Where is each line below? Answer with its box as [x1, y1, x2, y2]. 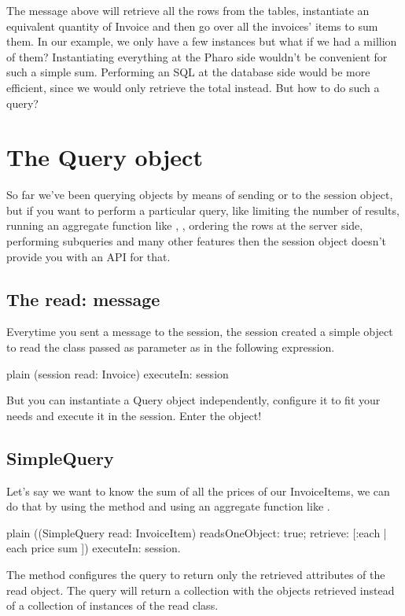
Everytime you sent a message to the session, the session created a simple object [6, 323, 393, 340]
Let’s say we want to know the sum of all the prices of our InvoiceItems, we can [6, 482, 390, 499]
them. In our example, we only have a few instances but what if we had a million [6, 33, 397, 50]
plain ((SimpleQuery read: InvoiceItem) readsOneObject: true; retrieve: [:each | [6, 524, 387, 540]
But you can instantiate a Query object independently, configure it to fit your [6, 392, 381, 408]
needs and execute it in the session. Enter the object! [6, 407, 262, 423]
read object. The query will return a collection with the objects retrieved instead [6, 581, 395, 598]
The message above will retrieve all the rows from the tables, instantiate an [6, 2, 370, 18]
